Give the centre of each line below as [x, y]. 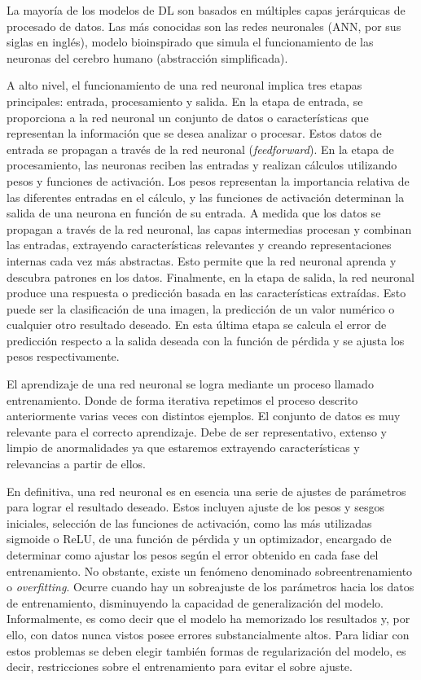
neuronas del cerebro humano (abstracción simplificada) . [147, 57]
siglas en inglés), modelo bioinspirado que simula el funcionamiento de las [190, 42]
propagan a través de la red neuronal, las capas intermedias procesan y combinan [209, 228]
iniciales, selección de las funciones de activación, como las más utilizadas [189, 522]
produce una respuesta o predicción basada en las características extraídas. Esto [206, 293]
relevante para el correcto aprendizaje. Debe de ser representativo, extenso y [197, 431]
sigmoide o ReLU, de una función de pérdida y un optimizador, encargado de [199, 539]
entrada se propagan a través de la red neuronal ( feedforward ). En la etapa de [200, 149]
